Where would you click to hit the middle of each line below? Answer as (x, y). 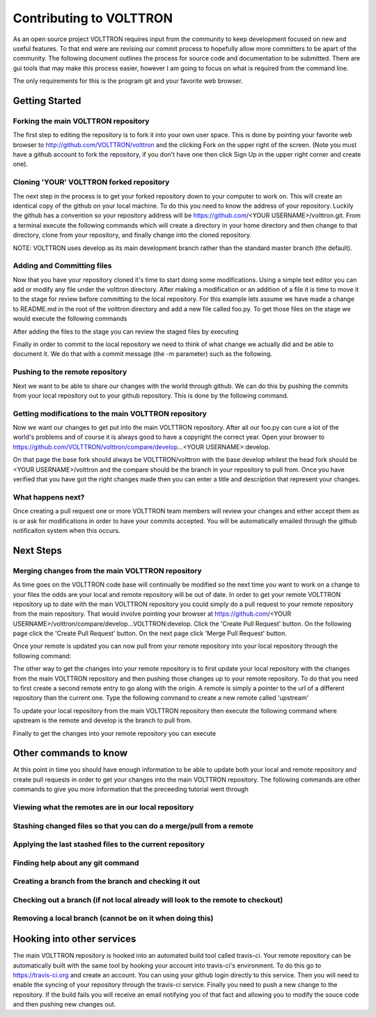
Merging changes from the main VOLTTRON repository (107, 570)
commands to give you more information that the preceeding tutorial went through (131, 789)
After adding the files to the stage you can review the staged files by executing (126, 332)
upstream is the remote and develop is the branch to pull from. (102, 720)
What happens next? (49, 497)
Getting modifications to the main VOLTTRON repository (110, 413)
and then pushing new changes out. (64, 1004)
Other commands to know (70, 753)
